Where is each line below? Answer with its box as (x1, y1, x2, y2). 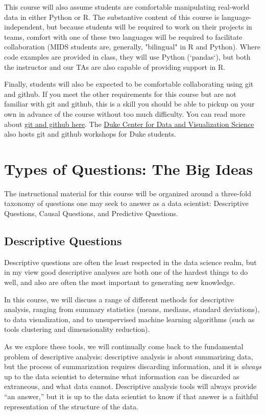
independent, (4, 21, 44, 32)
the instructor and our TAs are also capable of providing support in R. (4, 61, 226, 72)
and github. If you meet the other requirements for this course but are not (4, 88, 236, 99)
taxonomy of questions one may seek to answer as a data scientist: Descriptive (4, 198, 249, 209)
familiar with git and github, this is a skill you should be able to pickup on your (4, 98, 255, 109)
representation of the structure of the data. (4, 401, 138, 411)
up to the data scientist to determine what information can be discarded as (4, 371, 239, 381)
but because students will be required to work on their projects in (46, 21, 252, 32)
